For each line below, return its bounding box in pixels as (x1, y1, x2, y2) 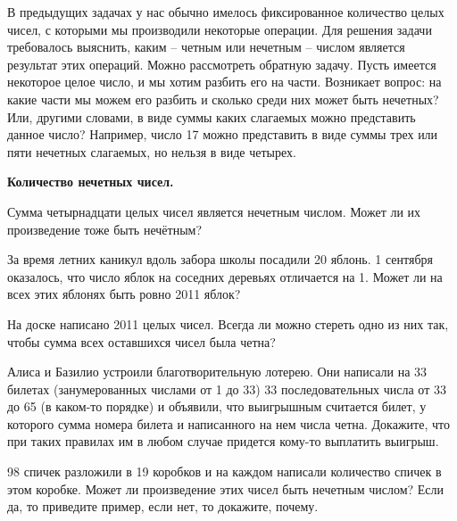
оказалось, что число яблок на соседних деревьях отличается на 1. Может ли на (7, 267, 443, 285)
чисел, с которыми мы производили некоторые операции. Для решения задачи (7, 20, 432, 38)
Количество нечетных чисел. (7, 172, 174, 191)
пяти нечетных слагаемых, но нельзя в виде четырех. (7, 142, 296, 161)
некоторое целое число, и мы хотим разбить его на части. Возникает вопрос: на (7, 72, 442, 91)
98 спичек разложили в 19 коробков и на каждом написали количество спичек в (7, 462, 442, 481)
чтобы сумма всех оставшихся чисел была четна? (7, 332, 276, 351)
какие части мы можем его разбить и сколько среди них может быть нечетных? (7, 89, 439, 108)
